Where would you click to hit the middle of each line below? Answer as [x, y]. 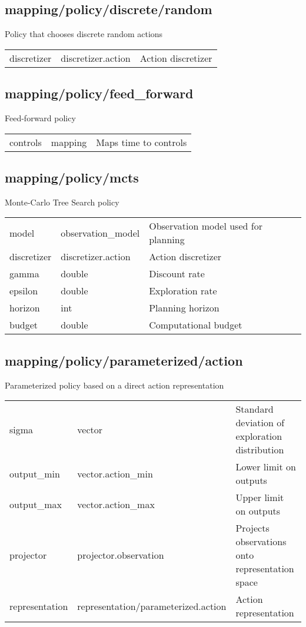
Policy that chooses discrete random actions [84, 34]
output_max [36, 504]
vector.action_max [116, 504]
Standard [255, 409]
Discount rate [177, 274]
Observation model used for [206, 226]
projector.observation [121, 555]
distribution [260, 450]
